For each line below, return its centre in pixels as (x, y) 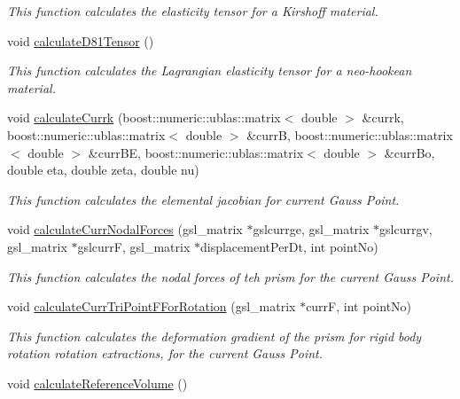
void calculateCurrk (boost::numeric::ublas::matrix (144, 117)
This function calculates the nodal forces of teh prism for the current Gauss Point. (230, 276)
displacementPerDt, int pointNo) (289, 246)
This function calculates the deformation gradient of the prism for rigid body (214, 336)
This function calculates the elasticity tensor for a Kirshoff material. (193, 11)
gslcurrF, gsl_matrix (134, 246)
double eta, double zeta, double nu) (103, 170)
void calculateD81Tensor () (81, 40)
